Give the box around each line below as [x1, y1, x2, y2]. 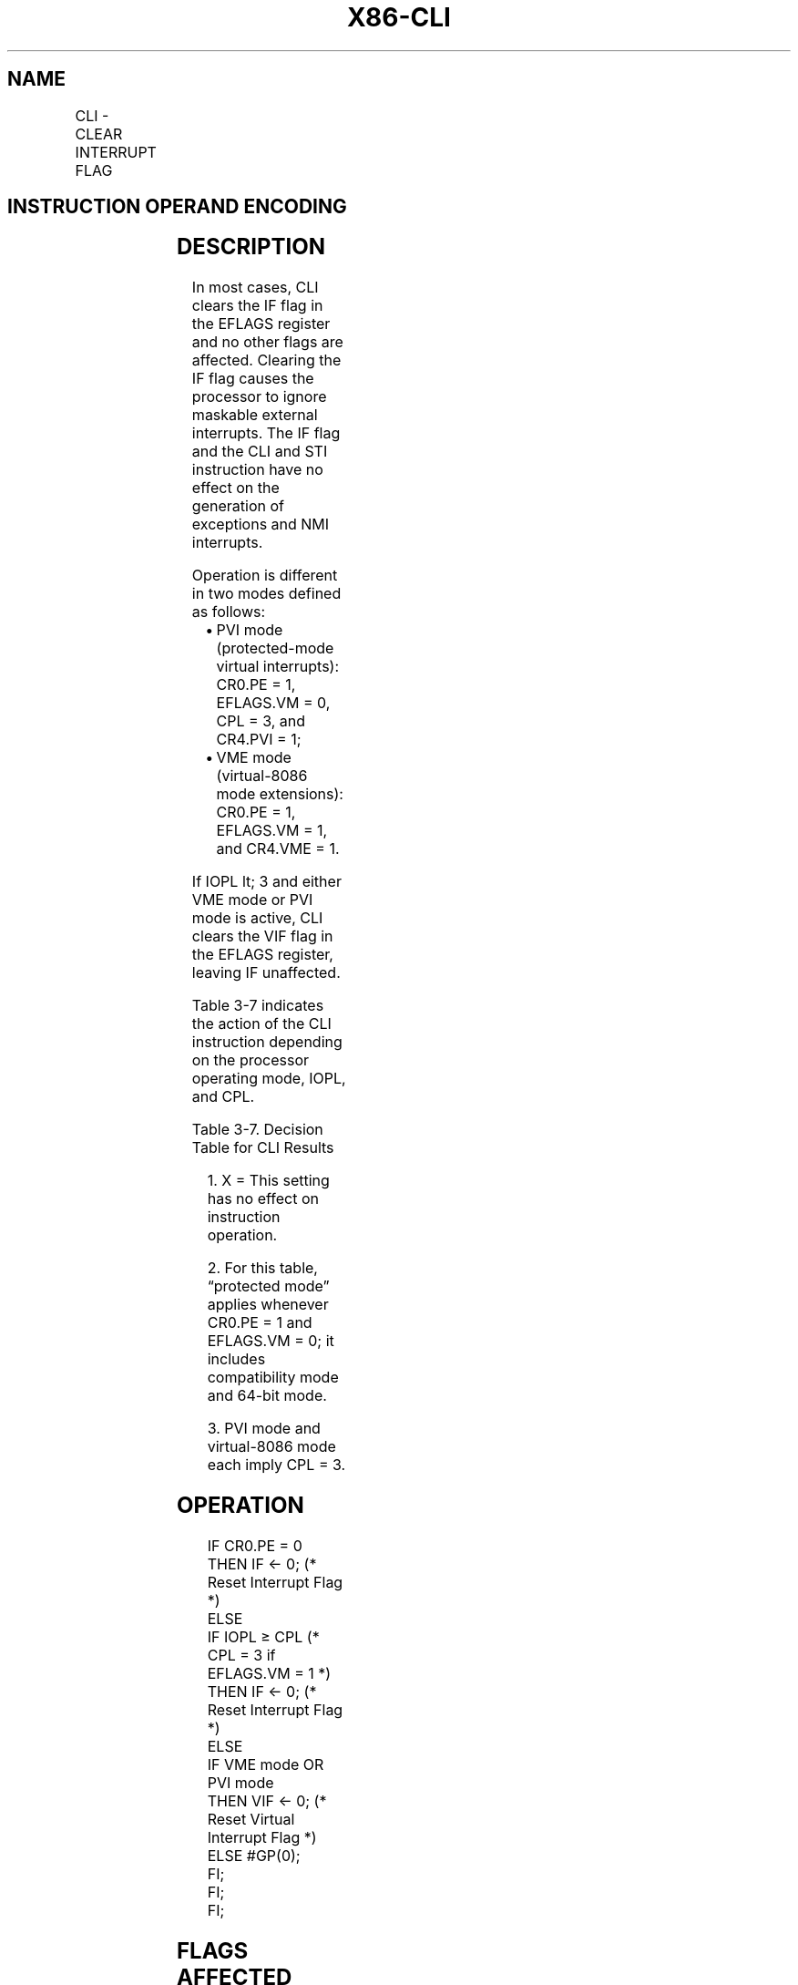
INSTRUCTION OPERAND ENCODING [7, 195, 347, 219]
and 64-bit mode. [207, 1386, 327, 1405]
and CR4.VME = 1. [216, 839, 340, 859]
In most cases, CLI [191, 278, 319, 297]
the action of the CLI [191, 1014, 332, 1034]
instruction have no [191, 460, 323, 479]
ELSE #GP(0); [207, 1846, 301, 1866]
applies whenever [207, 1295, 329, 1314]
